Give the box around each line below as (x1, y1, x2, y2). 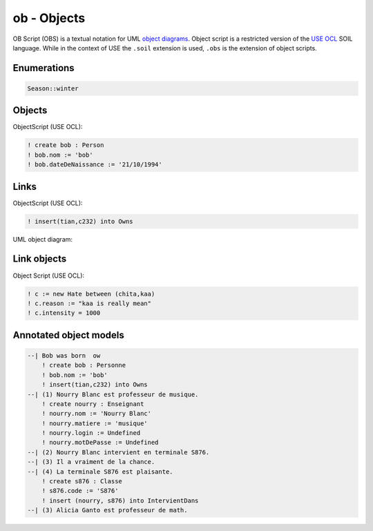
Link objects (12, 253, 67, 265)
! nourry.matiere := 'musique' (41, 419, 148, 427)
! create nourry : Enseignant (41, 400, 144, 407)
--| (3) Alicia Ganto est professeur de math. (27, 506, 188, 514)
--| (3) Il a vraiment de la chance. (27, 458, 155, 466)
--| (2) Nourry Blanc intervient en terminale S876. (27, 448, 210, 456)
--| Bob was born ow (27, 351, 101, 359)
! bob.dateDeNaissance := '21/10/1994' (27, 161, 162, 168)
